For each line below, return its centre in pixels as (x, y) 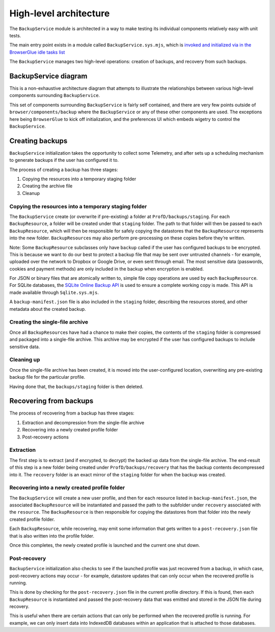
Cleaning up (25, 360)
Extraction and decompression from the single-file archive (83, 422)
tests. (15, 35)
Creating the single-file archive (49, 322)
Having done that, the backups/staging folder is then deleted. (76, 386)
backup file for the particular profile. (47, 377)
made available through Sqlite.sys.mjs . (54, 292)
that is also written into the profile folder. (52, 536)
